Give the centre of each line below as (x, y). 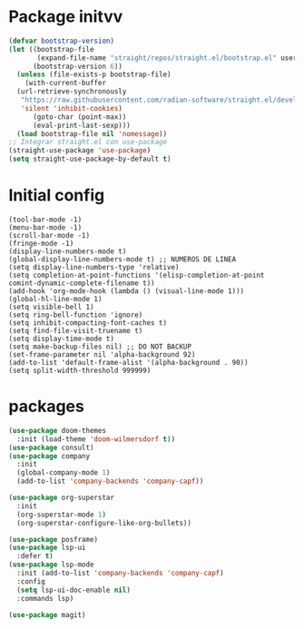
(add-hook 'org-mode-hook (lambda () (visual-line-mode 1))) (127, 291)
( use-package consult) (51, 447)
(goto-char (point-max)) (79, 117)
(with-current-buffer (65, 84)
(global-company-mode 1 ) (64, 473)
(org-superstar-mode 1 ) (61, 515)
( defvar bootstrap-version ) (62, 41)
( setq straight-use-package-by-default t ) (90, 159)
